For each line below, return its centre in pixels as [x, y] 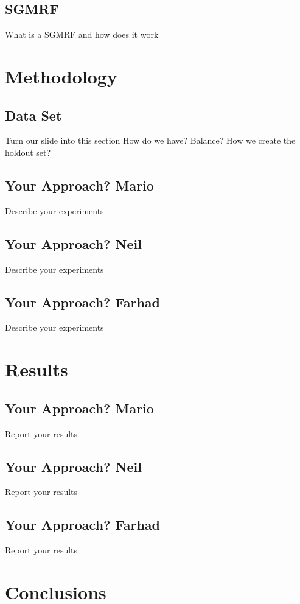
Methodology [61, 76]
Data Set [33, 115]
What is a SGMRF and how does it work [82, 34]
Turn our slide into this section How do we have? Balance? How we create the [150, 140]
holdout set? [28, 152]
